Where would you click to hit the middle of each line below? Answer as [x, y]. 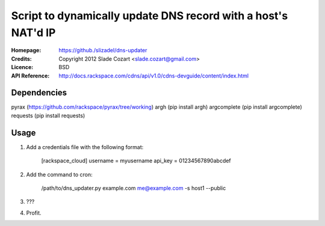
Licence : [22, 67]
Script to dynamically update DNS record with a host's [150, 16]
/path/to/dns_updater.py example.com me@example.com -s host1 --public [134, 188]
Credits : [22, 59]
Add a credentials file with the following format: [85, 147]
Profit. [34, 213]
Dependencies [39, 93]
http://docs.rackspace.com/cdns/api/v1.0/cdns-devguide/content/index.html [154, 76]
